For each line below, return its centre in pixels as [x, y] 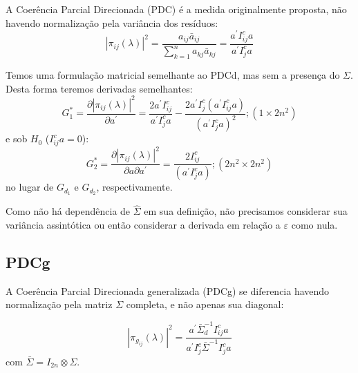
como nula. [314, 225]
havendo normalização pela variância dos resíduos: [112, 22]
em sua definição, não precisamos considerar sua [246, 211]
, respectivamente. [134, 187]
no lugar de [30, 187]
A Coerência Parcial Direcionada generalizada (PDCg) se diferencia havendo [168, 290]
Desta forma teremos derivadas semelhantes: [99, 88]
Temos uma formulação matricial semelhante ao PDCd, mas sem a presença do [173, 75]
